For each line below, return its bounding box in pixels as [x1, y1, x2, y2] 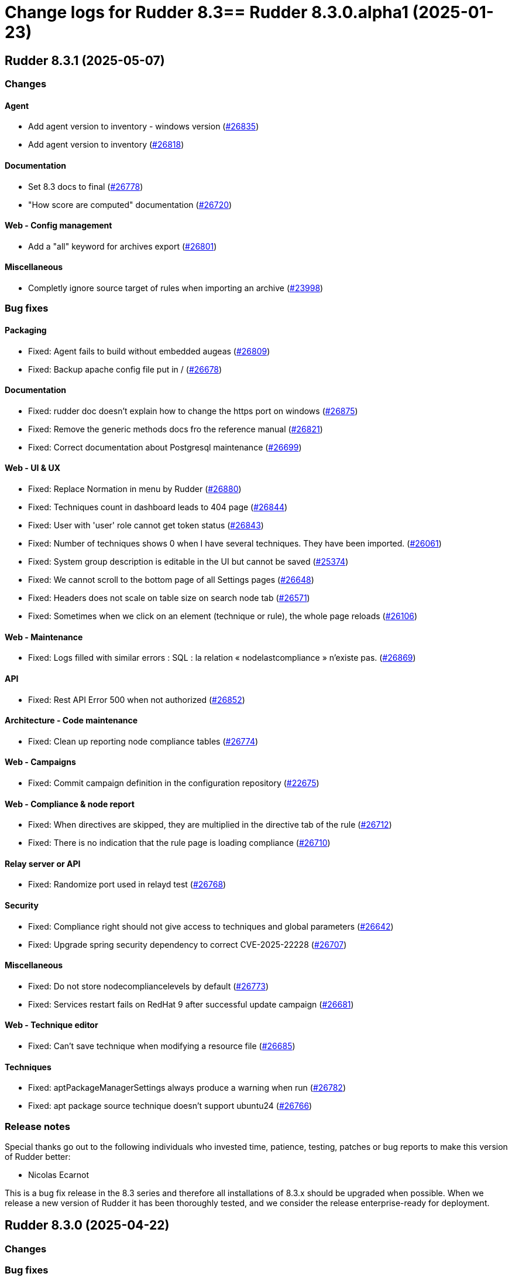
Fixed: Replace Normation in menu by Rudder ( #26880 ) [28, 484, 242, 494]
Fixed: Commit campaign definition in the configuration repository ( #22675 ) [28, 777, 319, 788]
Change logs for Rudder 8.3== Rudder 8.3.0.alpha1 [5, 2, 408, 22]
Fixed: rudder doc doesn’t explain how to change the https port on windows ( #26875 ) [28, 405, 358, 416]
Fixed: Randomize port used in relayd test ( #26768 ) [28, 879, 226, 890]
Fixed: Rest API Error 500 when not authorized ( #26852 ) [28, 694, 245, 705]
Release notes [5, 1120, 70, 1132]
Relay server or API [5, 858, 81, 869]
